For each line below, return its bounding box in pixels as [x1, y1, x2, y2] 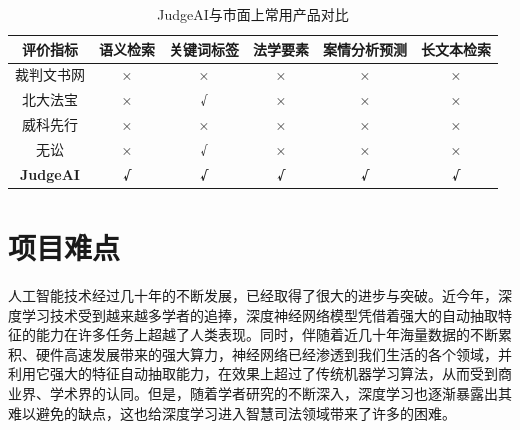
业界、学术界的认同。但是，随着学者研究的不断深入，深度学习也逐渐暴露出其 [8, 383, 512, 403]
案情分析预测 [323, 38, 407, 59]
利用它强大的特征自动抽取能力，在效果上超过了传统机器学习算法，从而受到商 [8, 363, 512, 384]
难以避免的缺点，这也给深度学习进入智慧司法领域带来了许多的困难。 [8, 402, 456, 423]
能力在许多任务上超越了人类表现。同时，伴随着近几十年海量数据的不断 [35, 324, 498, 345]
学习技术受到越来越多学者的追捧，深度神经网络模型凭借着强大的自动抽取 [21, 304, 498, 325]
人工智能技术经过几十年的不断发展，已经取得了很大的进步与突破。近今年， [8, 285, 498, 306]
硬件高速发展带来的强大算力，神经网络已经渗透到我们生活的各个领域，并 [35, 343, 512, 364]
